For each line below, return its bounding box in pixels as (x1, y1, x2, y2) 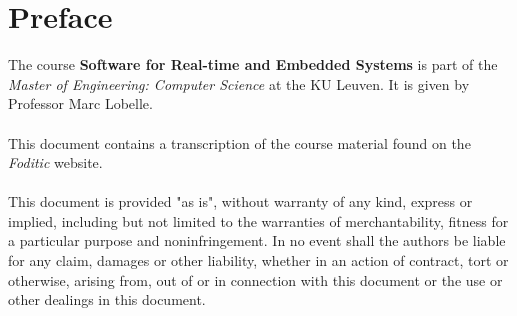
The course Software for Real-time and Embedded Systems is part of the (8, 54, 498, 75)
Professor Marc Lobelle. (8, 93, 153, 114)
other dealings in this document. (8, 289, 206, 310)
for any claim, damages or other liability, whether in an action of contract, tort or (8, 250, 509, 271)
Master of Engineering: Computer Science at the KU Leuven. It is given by (8, 73, 470, 94)
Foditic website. (8, 152, 103, 173)
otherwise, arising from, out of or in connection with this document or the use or (8, 269, 503, 290)
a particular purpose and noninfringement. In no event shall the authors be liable (8, 230, 506, 251)
